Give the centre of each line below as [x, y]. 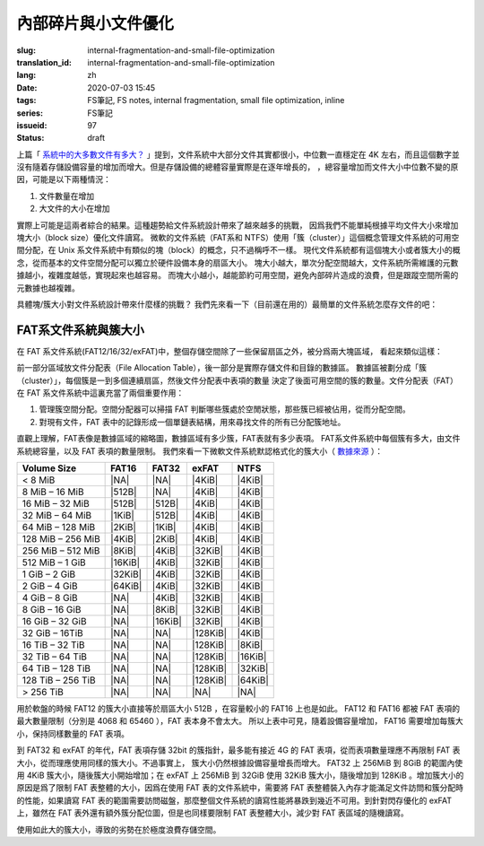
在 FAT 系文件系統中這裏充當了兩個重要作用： [100, 393]
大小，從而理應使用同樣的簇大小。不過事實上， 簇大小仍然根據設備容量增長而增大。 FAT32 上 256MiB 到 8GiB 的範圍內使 [240, 763]
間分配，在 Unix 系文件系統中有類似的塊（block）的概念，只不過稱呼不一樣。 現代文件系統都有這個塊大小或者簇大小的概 [238, 250]
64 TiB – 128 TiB [56, 668]
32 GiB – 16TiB [53, 633]
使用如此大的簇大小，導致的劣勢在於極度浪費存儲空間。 [119, 829]
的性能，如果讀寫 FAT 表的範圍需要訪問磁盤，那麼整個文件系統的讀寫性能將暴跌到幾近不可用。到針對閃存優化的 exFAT [234, 800]
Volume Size [49, 468]
